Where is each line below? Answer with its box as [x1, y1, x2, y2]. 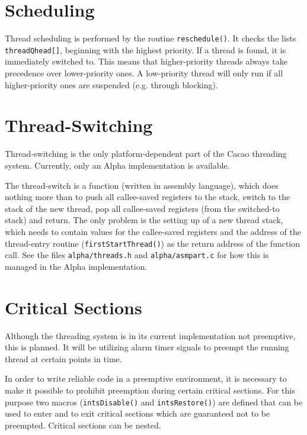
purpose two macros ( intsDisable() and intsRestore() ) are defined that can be [5, 395, 303, 408]
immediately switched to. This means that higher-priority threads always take [5, 55, 287, 67]
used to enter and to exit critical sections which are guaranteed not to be [5, 407, 270, 420]
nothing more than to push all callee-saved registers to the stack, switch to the [5, 191, 290, 203]
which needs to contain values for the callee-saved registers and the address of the [5, 225, 301, 237]
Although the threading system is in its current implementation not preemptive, [5, 329, 296, 341]
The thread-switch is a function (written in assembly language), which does [5, 179, 279, 191]
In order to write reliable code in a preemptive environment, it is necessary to [5, 372, 287, 385]
